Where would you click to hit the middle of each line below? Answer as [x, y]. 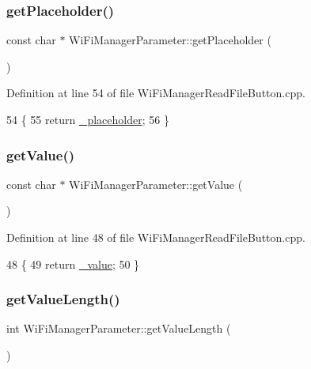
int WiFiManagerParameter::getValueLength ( [119, 328]
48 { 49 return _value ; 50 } [73, 264]
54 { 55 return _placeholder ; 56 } [88, 119]
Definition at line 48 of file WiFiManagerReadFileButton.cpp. [156, 237]
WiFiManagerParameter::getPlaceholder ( [170, 40]
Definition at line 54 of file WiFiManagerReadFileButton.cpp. [156, 93]
